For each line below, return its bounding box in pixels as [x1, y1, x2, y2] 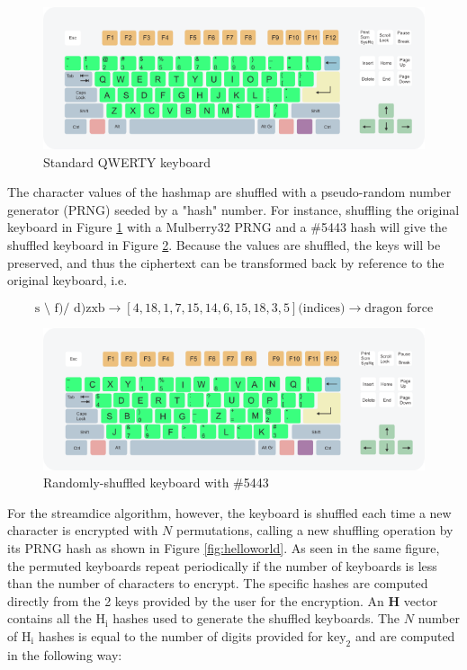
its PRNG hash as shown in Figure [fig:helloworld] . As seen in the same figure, [7, 539, 440, 558]
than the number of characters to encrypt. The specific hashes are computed [7, 574, 428, 593]
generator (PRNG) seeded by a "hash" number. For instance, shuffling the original [7, 200, 460, 219]
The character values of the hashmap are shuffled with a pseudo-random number [7, 183, 452, 201]
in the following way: [7, 645, 122, 664]
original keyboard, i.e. [7, 271, 128, 290]
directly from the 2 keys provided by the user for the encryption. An [7, 591, 384, 610]
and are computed [355, 627, 455, 645]
